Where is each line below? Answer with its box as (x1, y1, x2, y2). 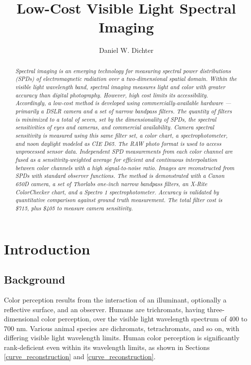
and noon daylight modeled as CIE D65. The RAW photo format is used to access (15, 139, 221, 147)
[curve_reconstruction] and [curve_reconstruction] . (4, 351, 156, 362)
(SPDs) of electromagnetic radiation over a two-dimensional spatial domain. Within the (15, 75, 237, 83)
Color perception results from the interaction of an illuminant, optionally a (4, 294, 227, 304)
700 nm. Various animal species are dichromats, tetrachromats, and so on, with (4, 323, 239, 333)
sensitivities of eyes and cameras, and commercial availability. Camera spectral (15, 123, 214, 131)
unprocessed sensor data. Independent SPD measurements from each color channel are (15, 147, 233, 156)
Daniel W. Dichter (99, 45, 154, 55)
